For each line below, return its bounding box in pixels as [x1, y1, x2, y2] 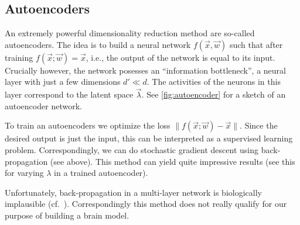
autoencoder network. [5, 99, 82, 112]
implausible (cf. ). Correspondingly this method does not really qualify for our [5, 198, 287, 210]
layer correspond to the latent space [5, 88, 134, 101]
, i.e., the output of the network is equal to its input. [86, 51, 275, 63]
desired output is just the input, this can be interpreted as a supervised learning [5, 132, 293, 144]
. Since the [240, 119, 278, 131]
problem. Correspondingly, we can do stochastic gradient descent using [5, 143, 258, 155]
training [5, 51, 33, 63]
